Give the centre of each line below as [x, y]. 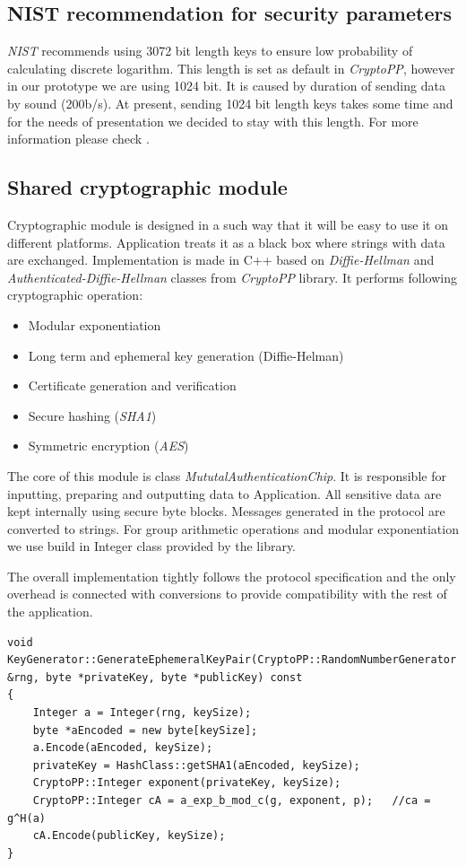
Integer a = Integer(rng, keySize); [142, 713]
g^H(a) [26, 818]
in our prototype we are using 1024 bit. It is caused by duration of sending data [226, 86]
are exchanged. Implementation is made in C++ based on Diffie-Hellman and [221, 260]
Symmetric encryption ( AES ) [108, 446]
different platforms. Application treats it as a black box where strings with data [226, 242]
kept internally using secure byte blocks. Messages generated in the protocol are [226, 511]
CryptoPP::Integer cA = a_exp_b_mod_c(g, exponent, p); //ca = [232, 800]
